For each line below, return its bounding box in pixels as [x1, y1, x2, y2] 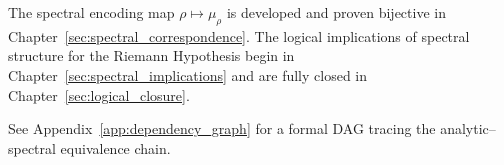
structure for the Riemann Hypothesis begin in [8, 45, 295, 66]
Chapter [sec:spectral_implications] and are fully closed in [8, 64, 368, 85]
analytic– [440, 118, 496, 139]
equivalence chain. [60, 137, 171, 158]
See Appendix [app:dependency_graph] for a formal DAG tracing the [8, 118, 436, 139]
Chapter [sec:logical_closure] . [8, 84, 190, 105]
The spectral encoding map [8, 2, 175, 22]
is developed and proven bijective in [226, 2, 446, 22]
